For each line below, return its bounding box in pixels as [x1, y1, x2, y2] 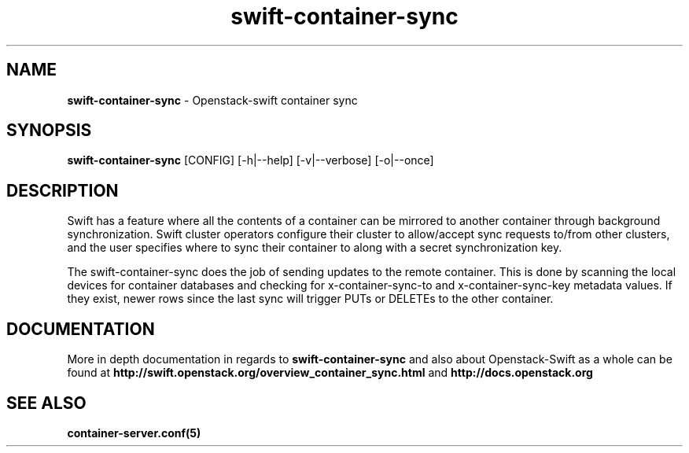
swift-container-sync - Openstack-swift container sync [67, 93, 358, 107]
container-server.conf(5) [67, 425, 201, 440]
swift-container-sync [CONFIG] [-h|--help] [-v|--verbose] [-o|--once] [67, 153, 434, 168]
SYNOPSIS [6, 120, 92, 141]
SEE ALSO [6, 392, 87, 413]
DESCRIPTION [6, 180, 119, 201]
